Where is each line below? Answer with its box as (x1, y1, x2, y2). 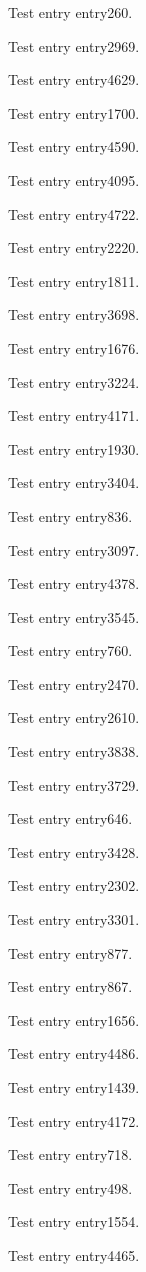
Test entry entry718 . (8, 1144, 133, 1165)
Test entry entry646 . (8, 808, 133, 829)
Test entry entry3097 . (8, 539, 140, 560)
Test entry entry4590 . (8, 136, 140, 157)
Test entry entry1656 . (8, 1009, 140, 1030)
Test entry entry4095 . (8, 169, 140, 190)
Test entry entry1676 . (8, 337, 140, 358)
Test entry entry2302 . (8, 875, 140, 896)
